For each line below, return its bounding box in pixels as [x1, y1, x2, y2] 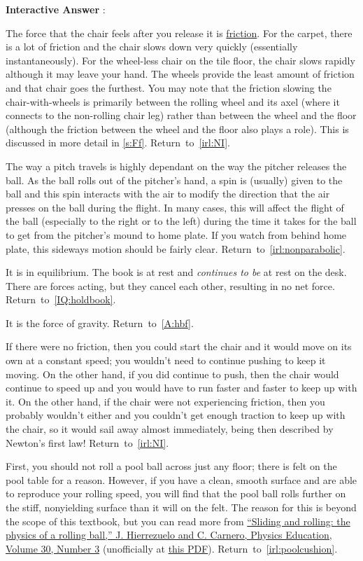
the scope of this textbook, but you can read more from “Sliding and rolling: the [6, 513, 350, 528]
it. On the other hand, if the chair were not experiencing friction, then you [6, 394, 325, 408]
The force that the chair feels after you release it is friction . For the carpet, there [6, 25, 353, 40]
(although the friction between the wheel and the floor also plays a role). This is [6, 121, 349, 136]
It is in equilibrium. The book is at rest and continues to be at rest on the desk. [6, 265, 347, 279]
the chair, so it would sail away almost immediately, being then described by [6, 422, 334, 436]
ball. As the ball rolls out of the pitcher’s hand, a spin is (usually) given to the [6, 172, 343, 187]
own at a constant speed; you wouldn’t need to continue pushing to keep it [6, 353, 326, 368]
